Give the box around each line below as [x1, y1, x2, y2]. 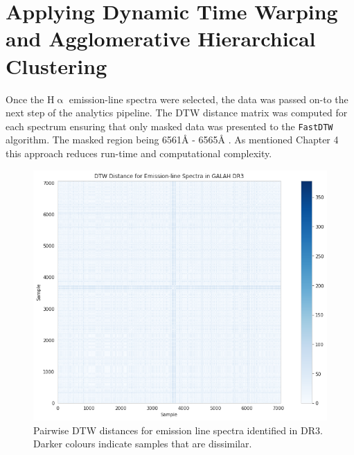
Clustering [6, 51, 107, 80]
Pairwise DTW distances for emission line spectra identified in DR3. [33, 422, 323, 437]
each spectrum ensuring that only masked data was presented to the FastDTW [6, 118, 333, 133]
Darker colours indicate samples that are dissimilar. [33, 436, 252, 451]
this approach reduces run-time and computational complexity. [6, 145, 272, 160]
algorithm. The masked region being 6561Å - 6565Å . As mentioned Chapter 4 [6, 132, 339, 147]
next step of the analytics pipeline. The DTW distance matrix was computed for [6, 105, 348, 120]
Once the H [6, 91, 55, 106]
